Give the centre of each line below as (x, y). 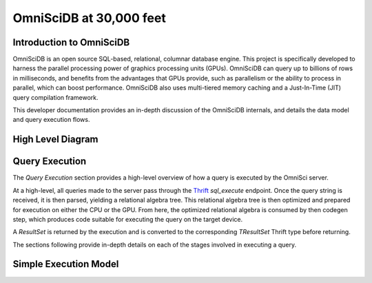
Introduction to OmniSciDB (71, 42)
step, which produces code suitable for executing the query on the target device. (128, 219)
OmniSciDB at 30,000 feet (90, 18)
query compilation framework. (56, 97)
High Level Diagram (56, 139)
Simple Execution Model (66, 264)
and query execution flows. (51, 120)
